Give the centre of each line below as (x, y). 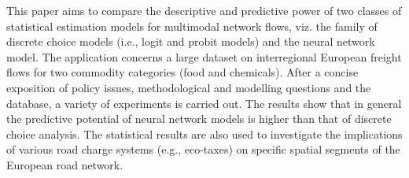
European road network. (65, 164)
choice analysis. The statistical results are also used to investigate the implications (204, 133)
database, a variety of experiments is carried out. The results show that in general (204, 103)
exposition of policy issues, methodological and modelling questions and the (189, 87)
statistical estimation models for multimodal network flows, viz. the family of (192, 26)
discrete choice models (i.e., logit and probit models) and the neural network (191, 41)
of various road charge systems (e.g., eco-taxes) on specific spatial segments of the (203, 149)
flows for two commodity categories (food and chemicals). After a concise (182, 72)
